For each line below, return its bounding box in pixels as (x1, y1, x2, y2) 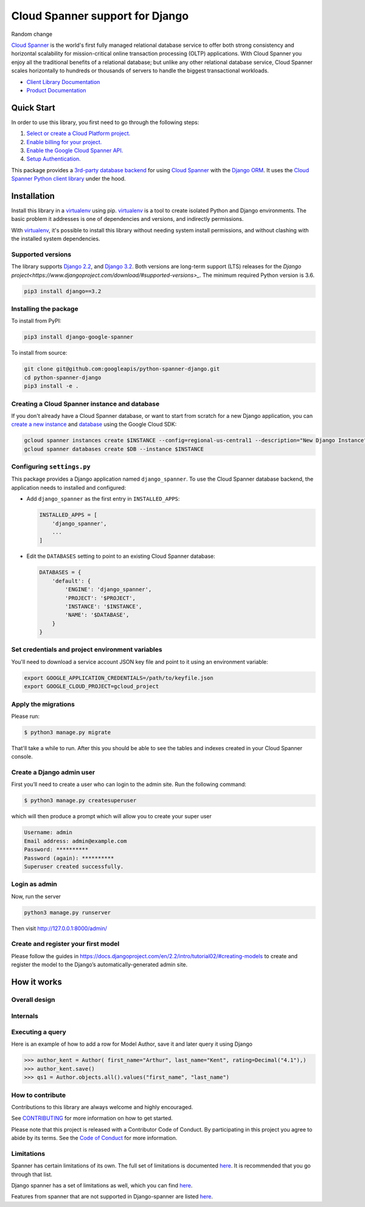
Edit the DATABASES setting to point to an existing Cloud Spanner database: (26, 552, 215, 560)
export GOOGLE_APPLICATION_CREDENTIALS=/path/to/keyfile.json (24, 674, 214, 681)
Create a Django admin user (11, 768, 96, 777)
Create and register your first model (11, 940, 120, 948)
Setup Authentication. (26, 155, 82, 162)
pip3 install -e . (24, 383, 79, 389)
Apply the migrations (11, 700, 75, 708)
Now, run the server (11, 892, 61, 900)
